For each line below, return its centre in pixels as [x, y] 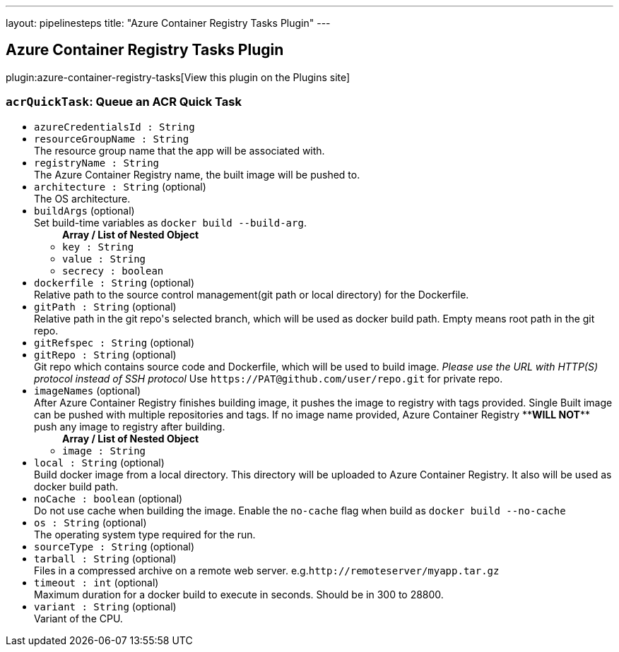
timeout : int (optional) [96, 582]
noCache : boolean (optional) [108, 498]
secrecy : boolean [113, 271]
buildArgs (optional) [84, 210]
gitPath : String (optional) [105, 306]
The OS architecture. [82, 198]
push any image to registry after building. [130, 426]
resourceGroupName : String [112, 139]
